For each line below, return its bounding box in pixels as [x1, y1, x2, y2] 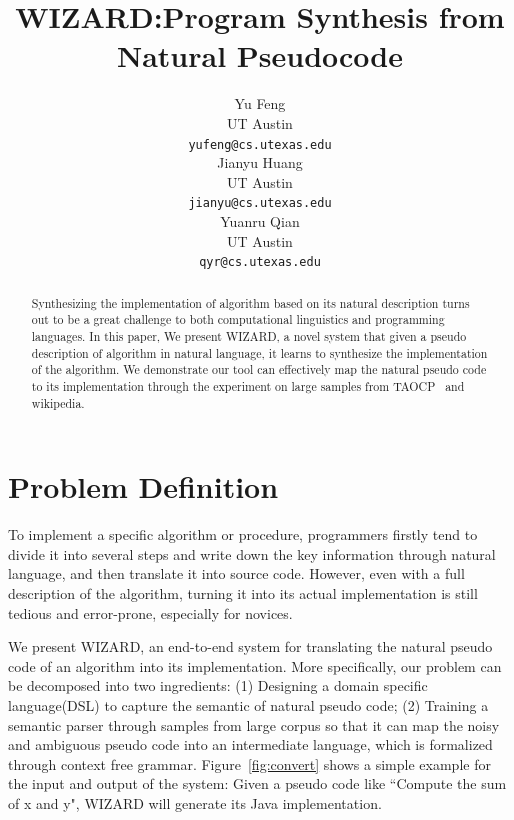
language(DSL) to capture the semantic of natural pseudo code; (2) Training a [8, 694, 489, 715]
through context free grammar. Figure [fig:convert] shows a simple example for [8, 753, 491, 774]
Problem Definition [8, 466, 279, 507]
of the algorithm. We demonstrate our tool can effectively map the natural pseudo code [31, 361, 487, 378]
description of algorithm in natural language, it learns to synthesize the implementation [31, 344, 488, 361]
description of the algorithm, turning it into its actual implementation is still [8, 582, 478, 603]
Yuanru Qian [220, 211, 300, 231]
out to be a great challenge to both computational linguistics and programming [31, 311, 445, 328]
